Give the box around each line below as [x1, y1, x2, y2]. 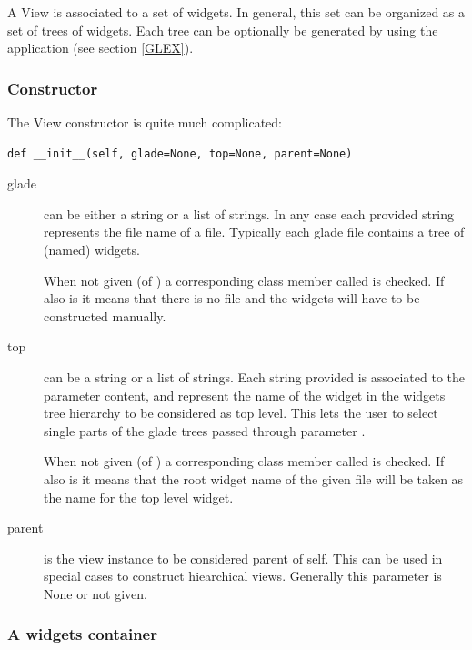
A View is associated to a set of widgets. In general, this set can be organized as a [7, 3, 466, 21]
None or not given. [44, 584, 147, 603]
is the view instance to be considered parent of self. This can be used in [44, 548, 443, 567]
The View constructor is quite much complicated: [7, 113, 282, 131]
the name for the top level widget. [44, 487, 234, 506]
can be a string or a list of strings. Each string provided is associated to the [44, 367, 465, 386]
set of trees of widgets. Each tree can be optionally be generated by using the [7, 20, 438, 39]
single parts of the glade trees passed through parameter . [44, 421, 366, 440]
